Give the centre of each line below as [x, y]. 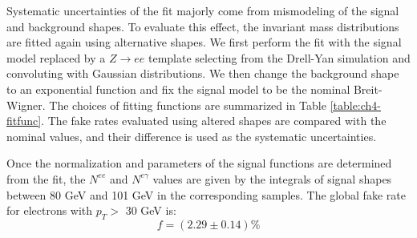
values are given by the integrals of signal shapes [272, 178]
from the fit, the [46, 178]
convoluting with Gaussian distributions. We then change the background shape [203, 73]
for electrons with [50, 210]
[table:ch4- [356, 105]
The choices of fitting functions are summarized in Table [188, 105]
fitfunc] [24, 121]
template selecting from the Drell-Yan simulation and [279, 57]
